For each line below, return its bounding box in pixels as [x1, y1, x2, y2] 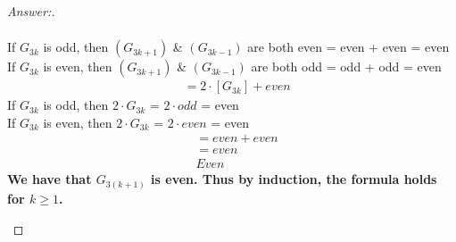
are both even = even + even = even [247, 38, 450, 56]
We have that [7, 170, 92, 188]
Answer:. [7, 2, 55, 20]
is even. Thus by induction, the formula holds [151, 170, 437, 188]
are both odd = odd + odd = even [251, 57, 442, 76]
